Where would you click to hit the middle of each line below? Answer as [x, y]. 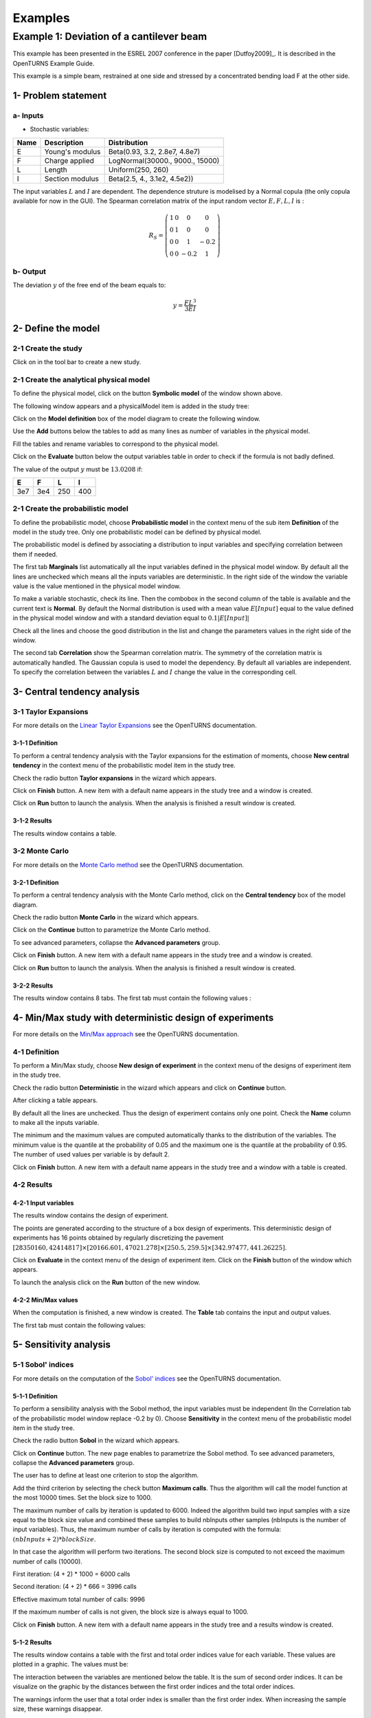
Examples [41, 18]
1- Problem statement [60, 95]
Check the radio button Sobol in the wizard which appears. [96, 1440]
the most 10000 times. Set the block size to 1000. [82, 1497]
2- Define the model [56, 328]
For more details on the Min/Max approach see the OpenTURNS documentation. [126, 1034]
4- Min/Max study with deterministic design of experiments [143, 1017]
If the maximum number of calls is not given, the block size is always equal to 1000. [131, 1612]
